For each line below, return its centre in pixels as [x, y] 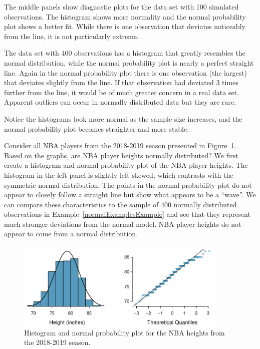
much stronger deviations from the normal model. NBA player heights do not [123, 224]
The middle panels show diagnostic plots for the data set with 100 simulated [121, 7]
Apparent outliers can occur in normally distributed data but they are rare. [120, 102]
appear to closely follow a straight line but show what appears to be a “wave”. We [130, 195]
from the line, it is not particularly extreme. [71, 36]
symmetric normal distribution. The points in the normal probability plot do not [128, 185]
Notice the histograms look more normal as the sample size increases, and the [123, 118]
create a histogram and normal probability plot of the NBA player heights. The [126, 165]
